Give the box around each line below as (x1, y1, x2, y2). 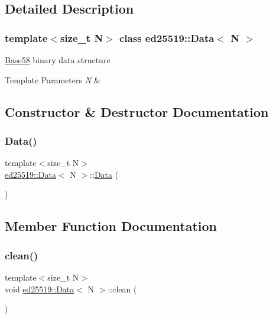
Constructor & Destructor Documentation (5, 102, 269, 121)
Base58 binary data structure (5, 54, 110, 66)
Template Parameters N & (5, 73, 100, 86)
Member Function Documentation (5, 217, 217, 235)
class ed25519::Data (119, 30, 214, 45)
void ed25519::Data (5, 282, 74, 295)
